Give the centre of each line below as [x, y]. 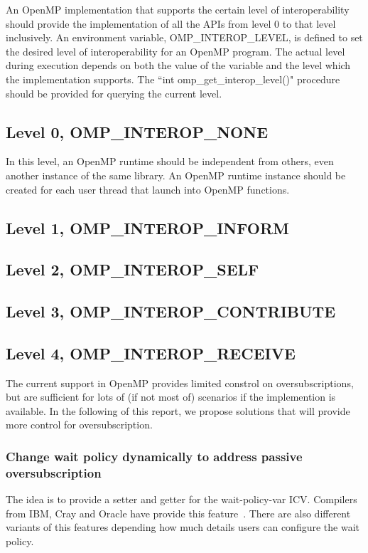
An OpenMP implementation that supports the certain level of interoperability [178, 9]
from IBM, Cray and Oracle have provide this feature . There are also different [178, 513]
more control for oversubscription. [79, 425]
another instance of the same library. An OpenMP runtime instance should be [176, 175]
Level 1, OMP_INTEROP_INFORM [147, 227]
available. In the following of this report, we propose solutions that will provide [178, 410]
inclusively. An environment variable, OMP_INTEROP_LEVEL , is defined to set [184, 37]
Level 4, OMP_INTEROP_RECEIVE [151, 353]
